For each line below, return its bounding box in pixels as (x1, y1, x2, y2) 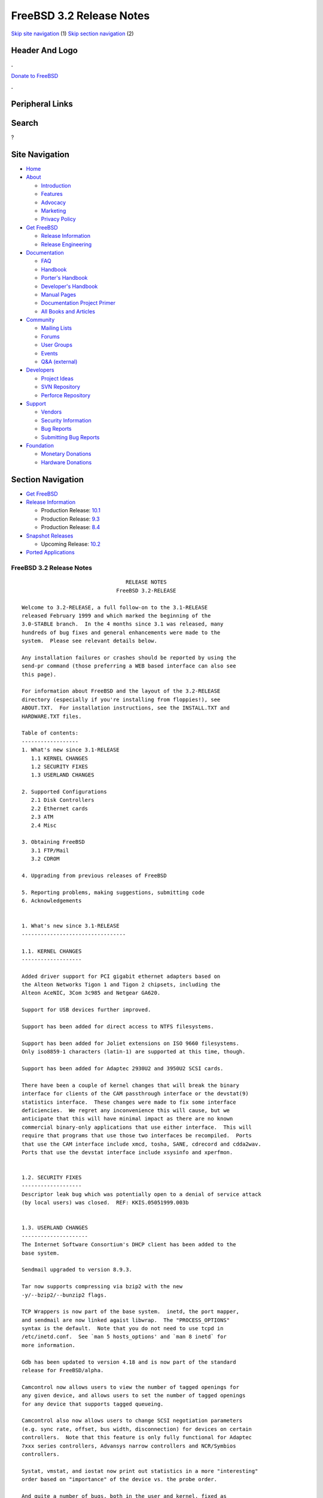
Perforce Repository (41, 391, 91, 398)
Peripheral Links (11, 99, 73, 109)
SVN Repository (41, 383, 81, 391)
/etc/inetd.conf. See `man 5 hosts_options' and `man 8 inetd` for (22, 1333, 227, 1340)
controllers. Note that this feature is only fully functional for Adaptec (22, 1434, 252, 1441)
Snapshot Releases (26, 532, 74, 539)
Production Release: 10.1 (41, 507, 101, 514)
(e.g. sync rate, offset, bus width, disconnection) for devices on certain (22, 1425, 252, 1432)
